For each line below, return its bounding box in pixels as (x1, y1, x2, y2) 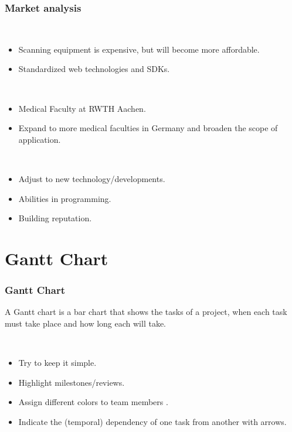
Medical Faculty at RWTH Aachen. (18, 102, 146, 114)
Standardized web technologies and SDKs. (18, 63, 170, 75)
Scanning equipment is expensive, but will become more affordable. (18, 43, 260, 55)
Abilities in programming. (18, 192, 111, 204)
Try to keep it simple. (18, 356, 97, 369)
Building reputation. (18, 212, 92, 224)
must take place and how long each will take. (5, 317, 166, 329)
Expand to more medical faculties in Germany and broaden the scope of (18, 122, 278, 134)
